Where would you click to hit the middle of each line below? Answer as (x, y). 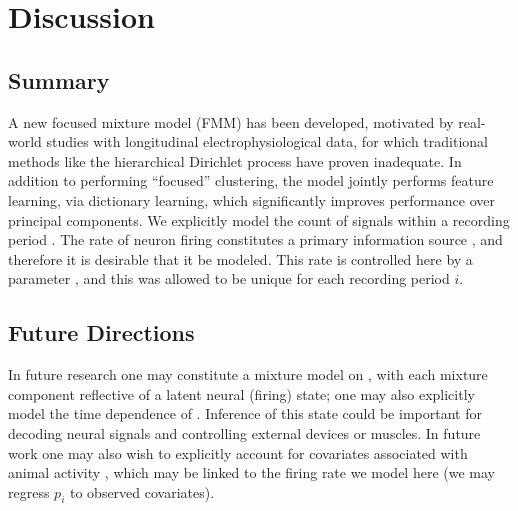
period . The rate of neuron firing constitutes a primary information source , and (255, 239)
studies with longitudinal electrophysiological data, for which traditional (267, 141)
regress (29, 491)
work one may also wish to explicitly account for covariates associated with (238, 452)
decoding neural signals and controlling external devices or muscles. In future (244, 432)
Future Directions (101, 332)
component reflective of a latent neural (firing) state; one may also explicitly (241, 393)
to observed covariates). (142, 491)
